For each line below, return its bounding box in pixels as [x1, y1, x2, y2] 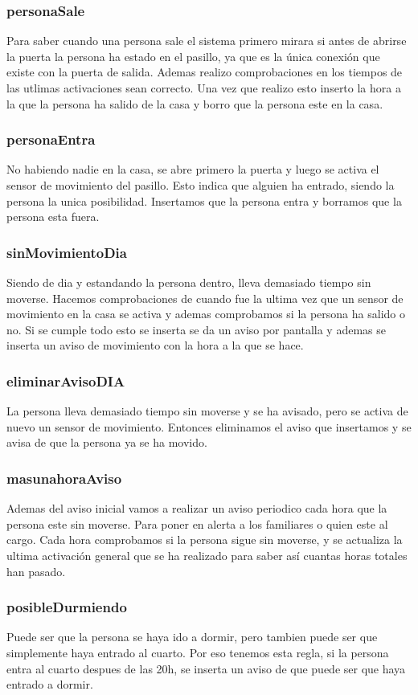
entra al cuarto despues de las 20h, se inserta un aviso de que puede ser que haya [6, 660, 406, 677]
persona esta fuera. [6, 208, 100, 225]
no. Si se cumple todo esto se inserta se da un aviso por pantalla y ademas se [6, 321, 386, 337]
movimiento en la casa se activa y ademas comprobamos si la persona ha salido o [6, 305, 405, 322]
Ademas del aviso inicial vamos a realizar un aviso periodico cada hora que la [6, 500, 387, 517]
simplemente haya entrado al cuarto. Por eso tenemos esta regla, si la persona [6, 644, 389, 660]
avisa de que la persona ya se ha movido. [6, 434, 207, 451]
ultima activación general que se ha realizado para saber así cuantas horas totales [6, 546, 408, 563]
